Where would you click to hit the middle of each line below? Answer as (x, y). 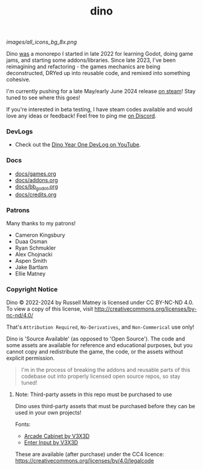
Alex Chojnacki (34, 254)
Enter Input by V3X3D (51, 443)
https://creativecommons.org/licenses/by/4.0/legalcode (84, 461)
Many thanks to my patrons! (41, 223)
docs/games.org (35, 173)
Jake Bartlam (31, 267)
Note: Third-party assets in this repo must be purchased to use (93, 394)
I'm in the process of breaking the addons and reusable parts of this (105, 370)
